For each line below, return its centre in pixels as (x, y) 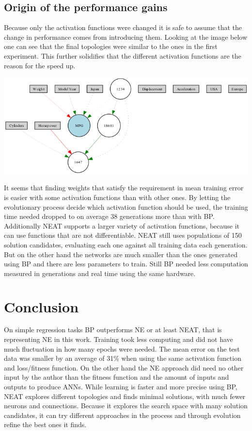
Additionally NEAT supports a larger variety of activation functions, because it (122, 225)
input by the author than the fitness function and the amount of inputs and (117, 377)
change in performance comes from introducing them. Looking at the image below (126, 37)
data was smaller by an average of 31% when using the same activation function (123, 358)
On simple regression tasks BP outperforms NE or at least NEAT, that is (113, 330)
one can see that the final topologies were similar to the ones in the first (111, 46)
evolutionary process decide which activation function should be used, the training (126, 207)
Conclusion (41, 306)
